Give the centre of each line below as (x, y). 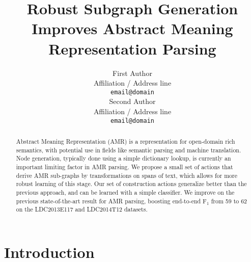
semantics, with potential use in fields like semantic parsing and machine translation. (129, 150)
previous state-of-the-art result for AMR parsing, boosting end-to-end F (111, 201)
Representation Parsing (132, 48)
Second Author (132, 101)
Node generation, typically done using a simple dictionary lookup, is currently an (123, 158)
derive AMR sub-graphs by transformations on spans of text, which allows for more (127, 175)
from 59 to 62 (229, 201)
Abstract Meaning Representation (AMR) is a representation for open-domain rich (125, 141)
